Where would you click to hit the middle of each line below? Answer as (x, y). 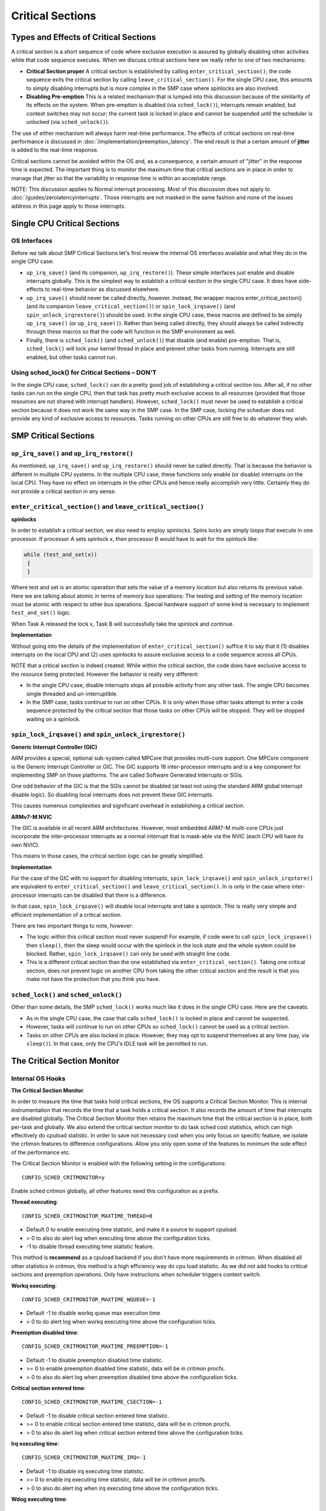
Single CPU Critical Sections (66, 223)
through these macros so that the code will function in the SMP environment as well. (131, 332)
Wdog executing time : (39, 1499)
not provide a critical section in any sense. (64, 491)
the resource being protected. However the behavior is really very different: (105, 674)
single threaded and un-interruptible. (72, 694)
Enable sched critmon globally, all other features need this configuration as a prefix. (115, 1191)
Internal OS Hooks (38, 1078)
